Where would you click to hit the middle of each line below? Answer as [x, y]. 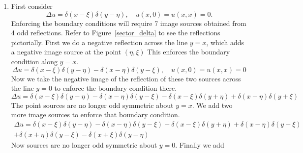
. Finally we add [200, 145]
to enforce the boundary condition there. [116, 88]
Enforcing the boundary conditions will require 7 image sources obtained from [129, 23]
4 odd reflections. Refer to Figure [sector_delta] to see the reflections [116, 33]
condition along [34, 61]
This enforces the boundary [189, 52]
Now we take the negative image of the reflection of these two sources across [126, 78]
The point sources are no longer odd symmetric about [92, 105]
